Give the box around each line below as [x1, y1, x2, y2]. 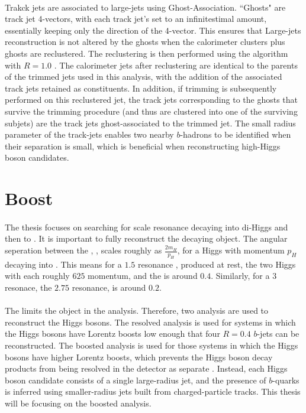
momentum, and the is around [88, 269, 198, 282]
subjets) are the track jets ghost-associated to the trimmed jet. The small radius [5, 116, 296, 129]
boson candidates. [5, 151, 69, 164]
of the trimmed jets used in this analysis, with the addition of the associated [5, 70, 282, 83]
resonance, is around [72, 281, 146, 294]
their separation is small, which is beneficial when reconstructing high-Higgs [5, 139, 281, 152]
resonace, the [5, 281, 52, 294]
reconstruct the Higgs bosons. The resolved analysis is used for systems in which [5, 316, 296, 328]
